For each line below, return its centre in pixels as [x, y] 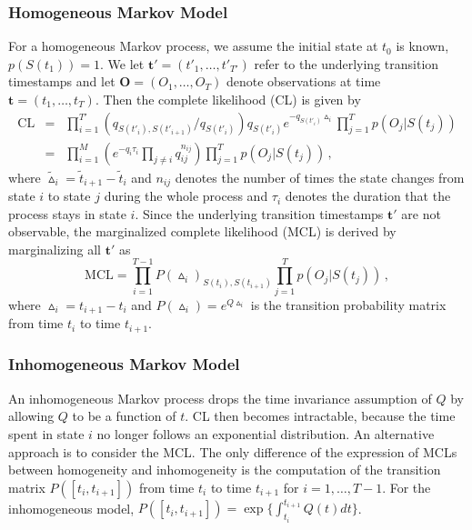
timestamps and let [62, 81]
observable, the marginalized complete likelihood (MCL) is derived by [202, 231]
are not [421, 213]
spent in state [46, 433]
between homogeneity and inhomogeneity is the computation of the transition [225, 470]
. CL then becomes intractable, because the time [320, 416]
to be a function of [124, 416]
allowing [31, 416]
